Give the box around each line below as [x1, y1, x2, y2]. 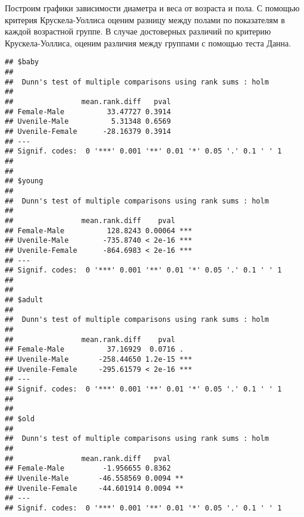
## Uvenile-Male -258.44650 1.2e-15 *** [5, 355, 192, 364]
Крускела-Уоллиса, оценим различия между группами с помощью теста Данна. [5, 36, 292, 49]
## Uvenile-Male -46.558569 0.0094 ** [5, 474, 184, 482]
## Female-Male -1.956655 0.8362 [5, 464, 171, 473]
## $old [5, 415, 35, 423]
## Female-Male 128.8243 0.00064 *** [5, 226, 192, 235]
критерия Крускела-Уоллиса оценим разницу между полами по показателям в [5, 13, 285, 26]
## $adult [5, 296, 43, 305]
